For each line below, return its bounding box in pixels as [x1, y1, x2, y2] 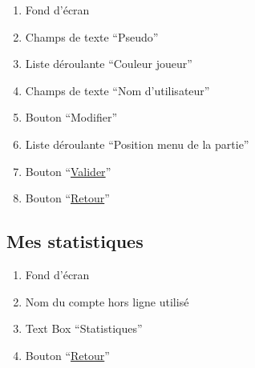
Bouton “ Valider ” [25, 162, 111, 179]
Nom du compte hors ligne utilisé [25, 293, 189, 310]
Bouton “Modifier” [25, 109, 117, 126]
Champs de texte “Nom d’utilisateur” [25, 82, 210, 98]
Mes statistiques [6, 229, 144, 254]
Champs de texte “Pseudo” [25, 28, 159, 45]
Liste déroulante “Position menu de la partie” [25, 135, 249, 152]
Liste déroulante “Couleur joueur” [25, 55, 192, 72]
